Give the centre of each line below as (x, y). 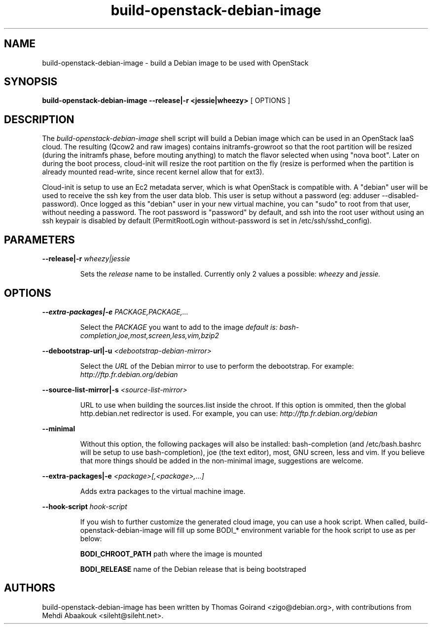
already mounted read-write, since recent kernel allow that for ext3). (153, 172)
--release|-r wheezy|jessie (86, 259)
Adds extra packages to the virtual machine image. (163, 491)
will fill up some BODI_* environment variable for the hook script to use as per (290, 530)
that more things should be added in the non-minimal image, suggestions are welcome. (222, 460)
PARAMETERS (39, 240)
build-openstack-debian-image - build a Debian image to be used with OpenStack (175, 63)
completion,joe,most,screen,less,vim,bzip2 (150, 335)
